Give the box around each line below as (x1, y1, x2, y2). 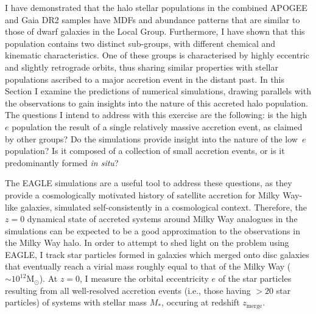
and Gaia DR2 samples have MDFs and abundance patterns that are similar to (5, 13, 300, 26)
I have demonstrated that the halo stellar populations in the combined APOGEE (5, 1, 307, 13)
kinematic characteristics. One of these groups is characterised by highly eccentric (5, 49, 309, 61)
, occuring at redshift (161, 296, 240, 309)
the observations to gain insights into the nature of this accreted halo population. (5, 96, 308, 109)
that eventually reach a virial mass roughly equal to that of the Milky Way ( (5, 260, 291, 273)
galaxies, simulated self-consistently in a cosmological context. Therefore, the (20, 200, 307, 213)
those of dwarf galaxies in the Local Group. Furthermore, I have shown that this (5, 25, 305, 38)
